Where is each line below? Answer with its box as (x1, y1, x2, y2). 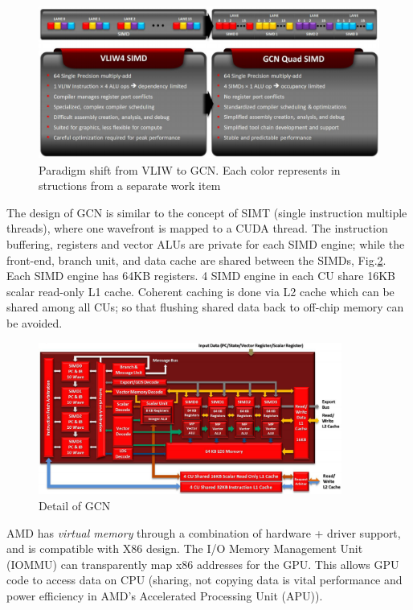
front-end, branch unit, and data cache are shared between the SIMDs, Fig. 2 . (6, 251, 386, 268)
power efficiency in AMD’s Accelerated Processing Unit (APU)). (6, 587, 323, 604)
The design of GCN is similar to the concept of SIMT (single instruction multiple (6, 204, 407, 221)
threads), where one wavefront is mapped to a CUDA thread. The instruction (6, 220, 388, 237)
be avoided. (6, 314, 63, 331)
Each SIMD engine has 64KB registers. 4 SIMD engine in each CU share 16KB (6, 267, 395, 284)
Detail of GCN (39, 497, 111, 514)
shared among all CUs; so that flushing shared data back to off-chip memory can (6, 299, 404, 315)
